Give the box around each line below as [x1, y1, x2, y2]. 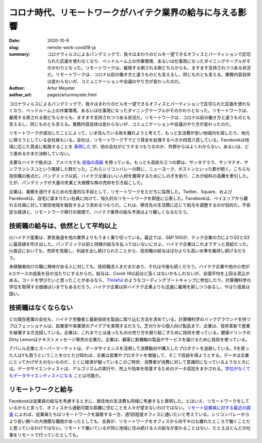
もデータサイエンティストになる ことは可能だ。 [9, 372, 104, 378]
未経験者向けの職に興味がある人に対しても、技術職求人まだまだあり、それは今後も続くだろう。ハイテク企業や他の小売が [9, 264, 250, 269]
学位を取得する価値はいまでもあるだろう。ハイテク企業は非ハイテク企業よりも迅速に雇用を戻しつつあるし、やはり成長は [9, 284, 250, 290]
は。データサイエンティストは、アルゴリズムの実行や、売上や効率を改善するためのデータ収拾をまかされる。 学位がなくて [9, 366, 251, 372]
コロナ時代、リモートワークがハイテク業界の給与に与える [9, 7, 238, 18]
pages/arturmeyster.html [47, 92, 97, 98]
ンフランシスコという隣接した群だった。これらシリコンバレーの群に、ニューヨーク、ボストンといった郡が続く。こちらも [9, 166, 251, 172]
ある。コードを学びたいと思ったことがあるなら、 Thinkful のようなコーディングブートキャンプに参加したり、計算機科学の [9, 277, 251, 283]
